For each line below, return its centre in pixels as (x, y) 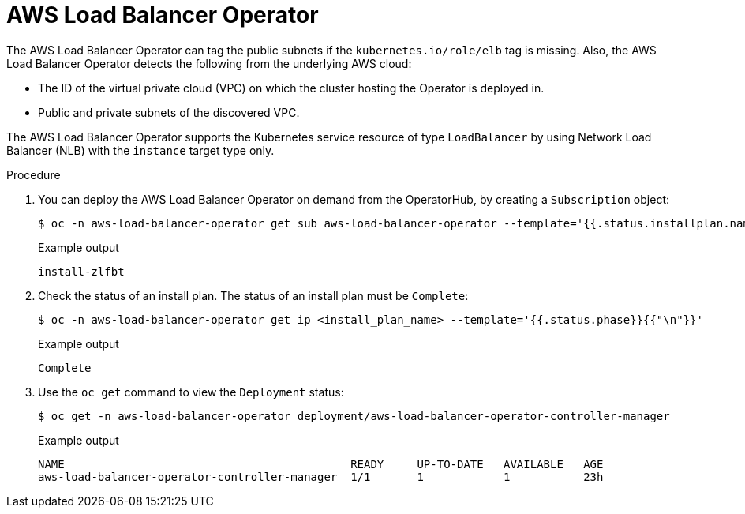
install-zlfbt (81, 271)
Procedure (34, 174)
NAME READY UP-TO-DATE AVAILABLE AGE (321, 464)
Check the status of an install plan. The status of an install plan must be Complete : (253, 295)
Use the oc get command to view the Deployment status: (191, 392)
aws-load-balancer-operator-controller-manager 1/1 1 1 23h (321, 476)
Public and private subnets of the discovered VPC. (169, 112)
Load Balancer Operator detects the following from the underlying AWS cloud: (209, 63)
